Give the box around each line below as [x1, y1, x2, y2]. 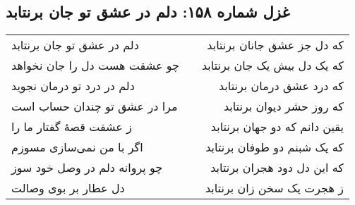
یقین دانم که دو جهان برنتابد [210, 118, 344, 135]
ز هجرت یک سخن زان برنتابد [205, 180, 344, 197]
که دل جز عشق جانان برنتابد [207, 37, 344, 54]
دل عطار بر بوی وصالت [11, 180, 125, 197]
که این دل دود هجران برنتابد [210, 159, 344, 176]
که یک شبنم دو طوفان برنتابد [205, 139, 344, 156]
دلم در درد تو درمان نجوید [11, 77, 135, 94]
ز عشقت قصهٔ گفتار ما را [11, 118, 132, 135]
